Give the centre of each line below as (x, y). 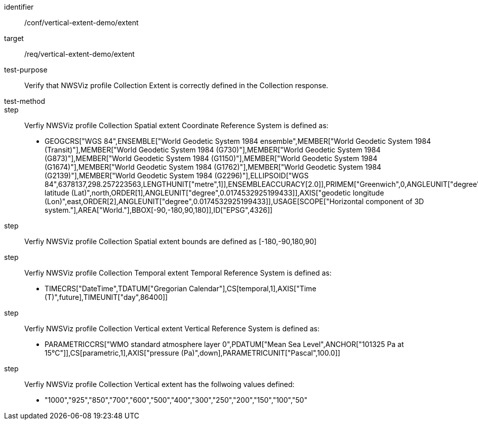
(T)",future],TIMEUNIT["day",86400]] (106, 297)
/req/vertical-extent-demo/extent (79, 54)
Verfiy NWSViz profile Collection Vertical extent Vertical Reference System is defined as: (172, 329)
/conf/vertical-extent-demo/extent (82, 23)
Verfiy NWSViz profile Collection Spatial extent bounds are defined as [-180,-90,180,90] (171, 241)
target (14, 38)
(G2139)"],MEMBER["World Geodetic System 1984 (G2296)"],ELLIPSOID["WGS (177, 176)
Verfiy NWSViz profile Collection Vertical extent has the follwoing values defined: (160, 384)
